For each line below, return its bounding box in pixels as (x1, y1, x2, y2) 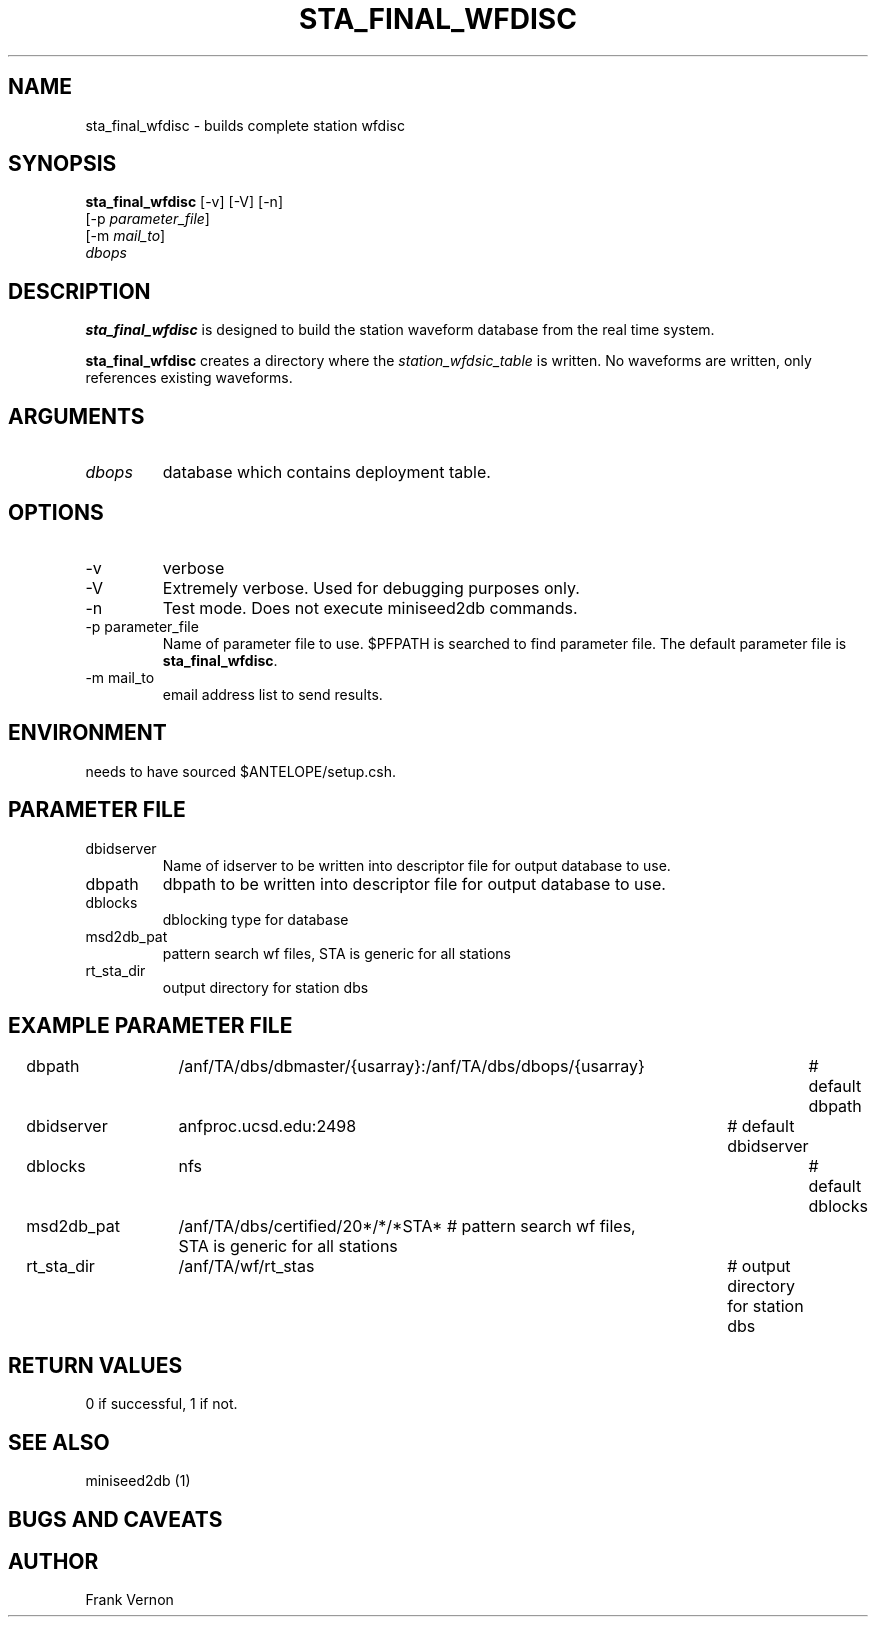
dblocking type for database (162, 910, 349, 928)
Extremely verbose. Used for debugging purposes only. (162, 577, 580, 598)
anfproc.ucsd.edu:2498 (178, 1115, 357, 1136)
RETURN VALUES (8, 1352, 183, 1378)
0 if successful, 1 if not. (85, 1395, 238, 1413)
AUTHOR (8, 1549, 99, 1575)
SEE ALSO (8, 1429, 110, 1455)
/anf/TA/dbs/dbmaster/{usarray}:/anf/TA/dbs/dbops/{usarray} (178, 1055, 645, 1076)
